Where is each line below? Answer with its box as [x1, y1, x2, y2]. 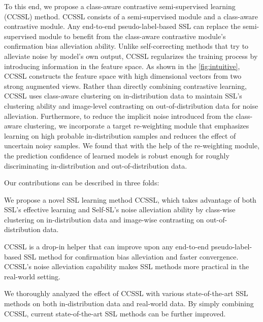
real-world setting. [4, 271, 60, 281]
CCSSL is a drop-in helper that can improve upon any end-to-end [4, 241, 209, 252]
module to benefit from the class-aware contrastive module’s [39, 30, 226, 41]
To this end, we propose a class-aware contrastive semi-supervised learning [4, 1, 236, 11]
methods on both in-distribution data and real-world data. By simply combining [4, 298, 254, 309]
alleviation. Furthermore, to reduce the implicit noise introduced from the [4, 110, 234, 121]
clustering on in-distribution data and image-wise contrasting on [4, 214, 204, 224]
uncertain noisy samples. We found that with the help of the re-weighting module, [4, 140, 259, 151]
